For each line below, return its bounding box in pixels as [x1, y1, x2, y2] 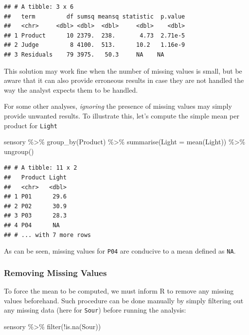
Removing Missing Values [4, 266, 107, 278]
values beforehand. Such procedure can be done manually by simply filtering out [4, 295, 244, 305]
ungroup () [4, 146, 34, 156]
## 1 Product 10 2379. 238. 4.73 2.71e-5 [4, 32, 185, 39]
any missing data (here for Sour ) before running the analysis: [4, 305, 186, 315]
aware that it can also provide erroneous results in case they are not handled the [4, 75, 244, 85]
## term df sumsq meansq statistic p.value [4, 13, 185, 20]
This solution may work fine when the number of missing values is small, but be [4, 65, 242, 76]
